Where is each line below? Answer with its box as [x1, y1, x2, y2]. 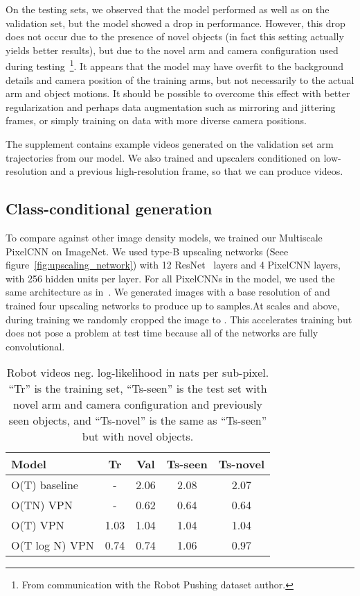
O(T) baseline [11, 477, 78, 493]
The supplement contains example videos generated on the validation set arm [6, 137, 334, 151]
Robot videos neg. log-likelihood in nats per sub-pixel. [6, 364, 269, 381]
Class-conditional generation [6, 198, 213, 219]
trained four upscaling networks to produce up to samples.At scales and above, [6, 298, 340, 312]
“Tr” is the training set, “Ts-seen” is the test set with [8, 380, 267, 397]
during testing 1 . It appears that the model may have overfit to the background [6, 57, 344, 74]
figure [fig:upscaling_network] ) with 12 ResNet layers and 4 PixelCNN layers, [6, 257, 341, 272]
